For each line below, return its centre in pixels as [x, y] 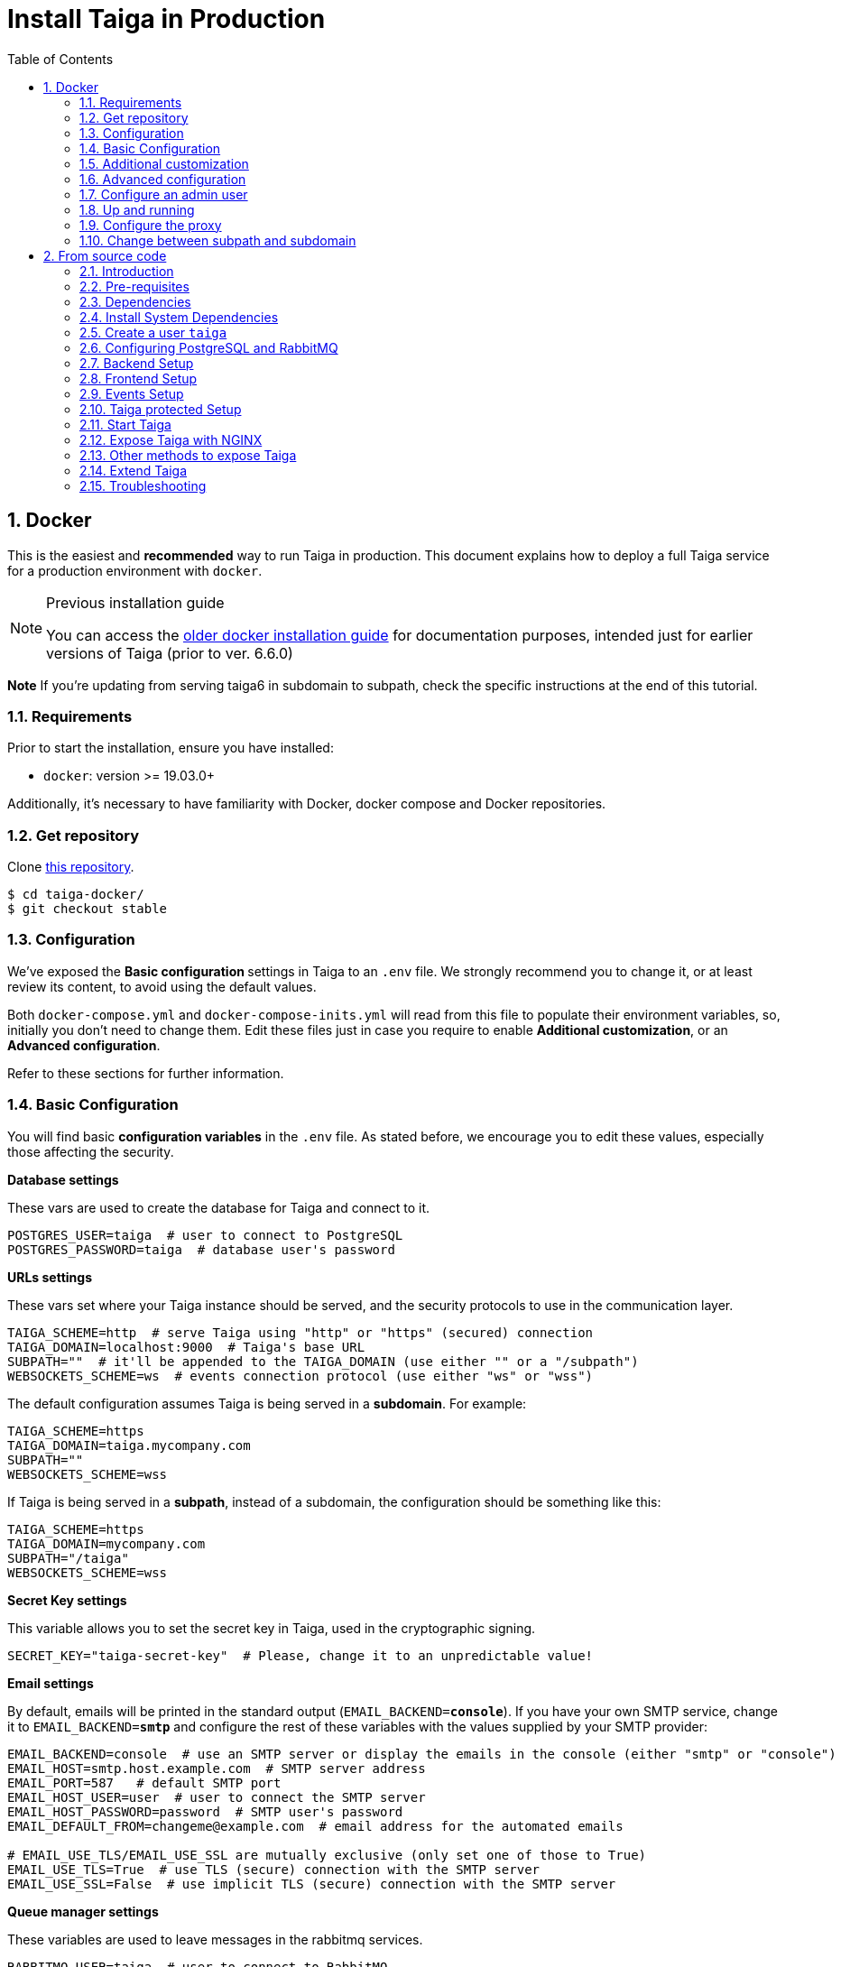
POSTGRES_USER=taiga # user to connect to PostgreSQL [205, 1235]
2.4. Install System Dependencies [179, 317]
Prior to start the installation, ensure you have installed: [171, 748]
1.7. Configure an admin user [164, 194]
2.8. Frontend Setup [139, 378]
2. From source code [105, 255]
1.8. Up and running [137, 209]
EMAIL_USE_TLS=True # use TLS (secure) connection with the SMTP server [274, 1869]
